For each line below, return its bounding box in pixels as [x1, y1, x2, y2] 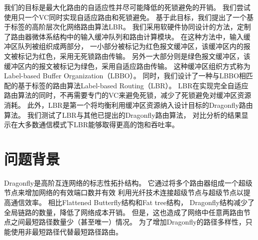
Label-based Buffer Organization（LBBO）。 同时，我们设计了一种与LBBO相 [4, 70, 246, 81]
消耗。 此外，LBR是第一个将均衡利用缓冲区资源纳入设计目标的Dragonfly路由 [4, 99, 253, 110]
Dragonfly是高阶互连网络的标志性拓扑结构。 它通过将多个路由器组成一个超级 [4, 177, 253, 188]
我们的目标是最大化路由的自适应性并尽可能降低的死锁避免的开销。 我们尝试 [4, 2, 251, 12]
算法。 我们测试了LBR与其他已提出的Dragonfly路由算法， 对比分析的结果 [4, 109, 242, 120]
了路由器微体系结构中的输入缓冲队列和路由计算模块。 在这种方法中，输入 [4, 31, 244, 41]
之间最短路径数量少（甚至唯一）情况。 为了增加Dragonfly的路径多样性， [10, 217, 246, 227]
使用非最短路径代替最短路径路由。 [10, 226, 123, 237]
